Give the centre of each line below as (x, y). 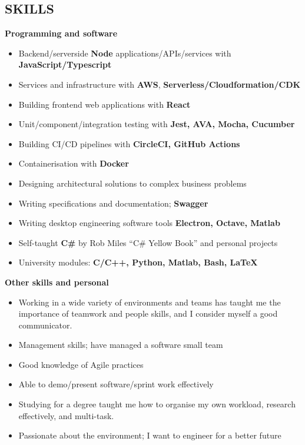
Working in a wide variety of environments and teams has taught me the (150, 302)
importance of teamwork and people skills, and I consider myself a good (148, 313)
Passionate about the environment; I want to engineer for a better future (150, 435)
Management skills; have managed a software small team (121, 345)
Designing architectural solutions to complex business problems (132, 183)
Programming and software (61, 33)
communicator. (45, 325)
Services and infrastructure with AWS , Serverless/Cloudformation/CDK (160, 84)
